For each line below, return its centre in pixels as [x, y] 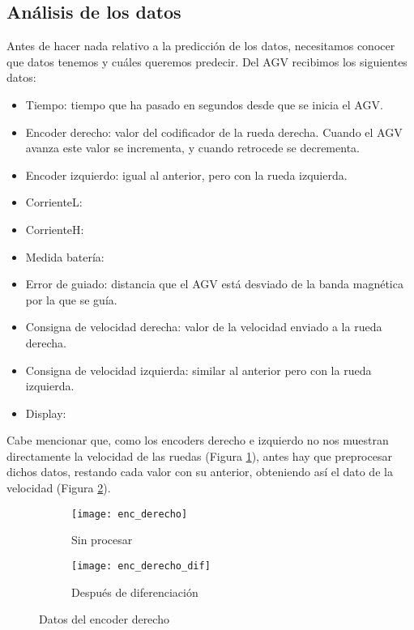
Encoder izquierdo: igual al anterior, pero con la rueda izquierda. [186, 175]
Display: [46, 413]
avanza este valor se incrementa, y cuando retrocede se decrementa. [192, 148]
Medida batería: [65, 256]
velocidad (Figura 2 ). [59, 488]
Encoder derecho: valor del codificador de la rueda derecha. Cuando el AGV [214, 132]
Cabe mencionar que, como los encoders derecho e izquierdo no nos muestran [198, 440]
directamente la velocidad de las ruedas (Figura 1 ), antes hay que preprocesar [199, 455]
